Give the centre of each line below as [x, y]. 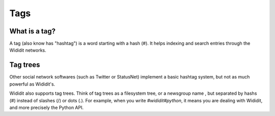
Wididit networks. [28, 50]
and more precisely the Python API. [47, 107]
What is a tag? [33, 31]
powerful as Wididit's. [32, 84]
